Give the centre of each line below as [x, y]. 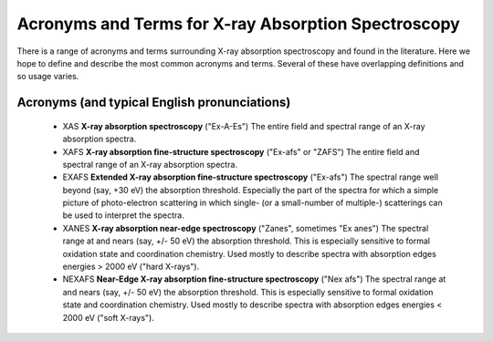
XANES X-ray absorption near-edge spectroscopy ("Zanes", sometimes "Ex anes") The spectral [246, 228]
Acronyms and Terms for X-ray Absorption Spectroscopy [238, 24]
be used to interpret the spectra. [123, 215]
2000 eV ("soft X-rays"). [109, 317]
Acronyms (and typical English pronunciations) [154, 103]
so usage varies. [48, 77]
